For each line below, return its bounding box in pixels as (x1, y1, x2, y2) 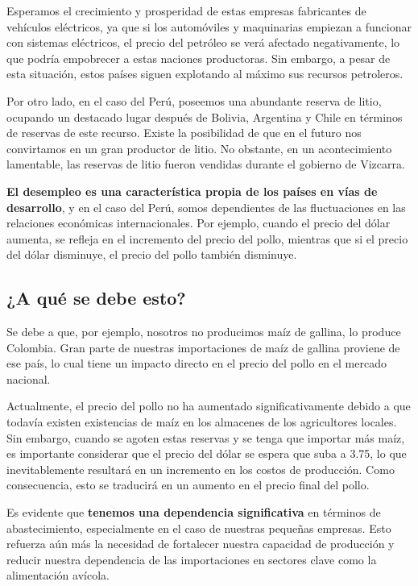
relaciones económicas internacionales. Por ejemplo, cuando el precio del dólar (6, 214, 391, 231)
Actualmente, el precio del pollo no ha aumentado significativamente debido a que (6, 397, 411, 414)
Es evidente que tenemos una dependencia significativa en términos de (6, 504, 381, 521)
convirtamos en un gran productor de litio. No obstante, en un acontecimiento (6, 139, 392, 156)
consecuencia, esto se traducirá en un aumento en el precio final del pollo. (6, 476, 370, 493)
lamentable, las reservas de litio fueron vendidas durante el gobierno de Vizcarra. (6, 156, 405, 172)
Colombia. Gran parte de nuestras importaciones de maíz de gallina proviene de (6, 339, 400, 355)
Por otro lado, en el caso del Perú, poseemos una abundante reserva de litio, (6, 92, 382, 109)
